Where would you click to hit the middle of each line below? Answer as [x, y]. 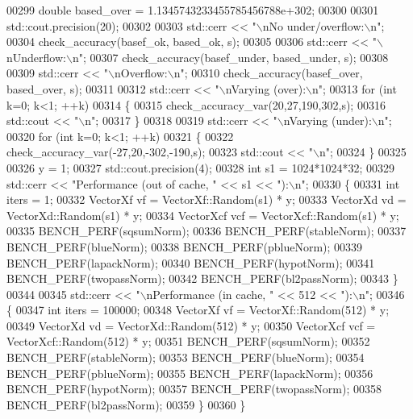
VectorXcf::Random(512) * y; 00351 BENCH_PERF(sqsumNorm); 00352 [188, 341]
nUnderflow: [36, 57]
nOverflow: [141, 73]
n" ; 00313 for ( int [355, 88]
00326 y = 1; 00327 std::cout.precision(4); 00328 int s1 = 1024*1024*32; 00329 [200, 167]
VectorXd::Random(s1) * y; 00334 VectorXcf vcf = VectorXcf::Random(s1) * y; [203, 215]
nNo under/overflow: [313, 25]
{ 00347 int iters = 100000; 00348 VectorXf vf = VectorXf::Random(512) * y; [198, 310]
